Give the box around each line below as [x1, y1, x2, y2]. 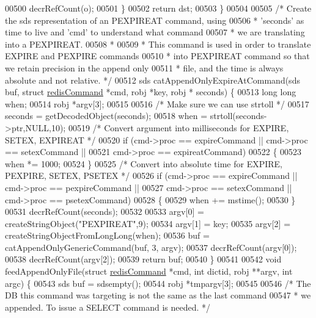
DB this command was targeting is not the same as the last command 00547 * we [5, 289, 311, 302]
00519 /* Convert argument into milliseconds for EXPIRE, [68, 121, 289, 134]
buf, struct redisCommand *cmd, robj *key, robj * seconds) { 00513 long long [5, 85, 296, 98]
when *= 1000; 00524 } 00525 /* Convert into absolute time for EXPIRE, [5, 157, 282, 170]
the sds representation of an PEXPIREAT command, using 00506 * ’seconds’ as [5, 13, 304, 26]
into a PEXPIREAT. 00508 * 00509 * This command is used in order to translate [5, 37, 311, 50]
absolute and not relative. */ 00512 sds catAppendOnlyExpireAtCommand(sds [5, 73, 300, 86]
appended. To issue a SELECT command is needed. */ [5, 300, 211, 313]
